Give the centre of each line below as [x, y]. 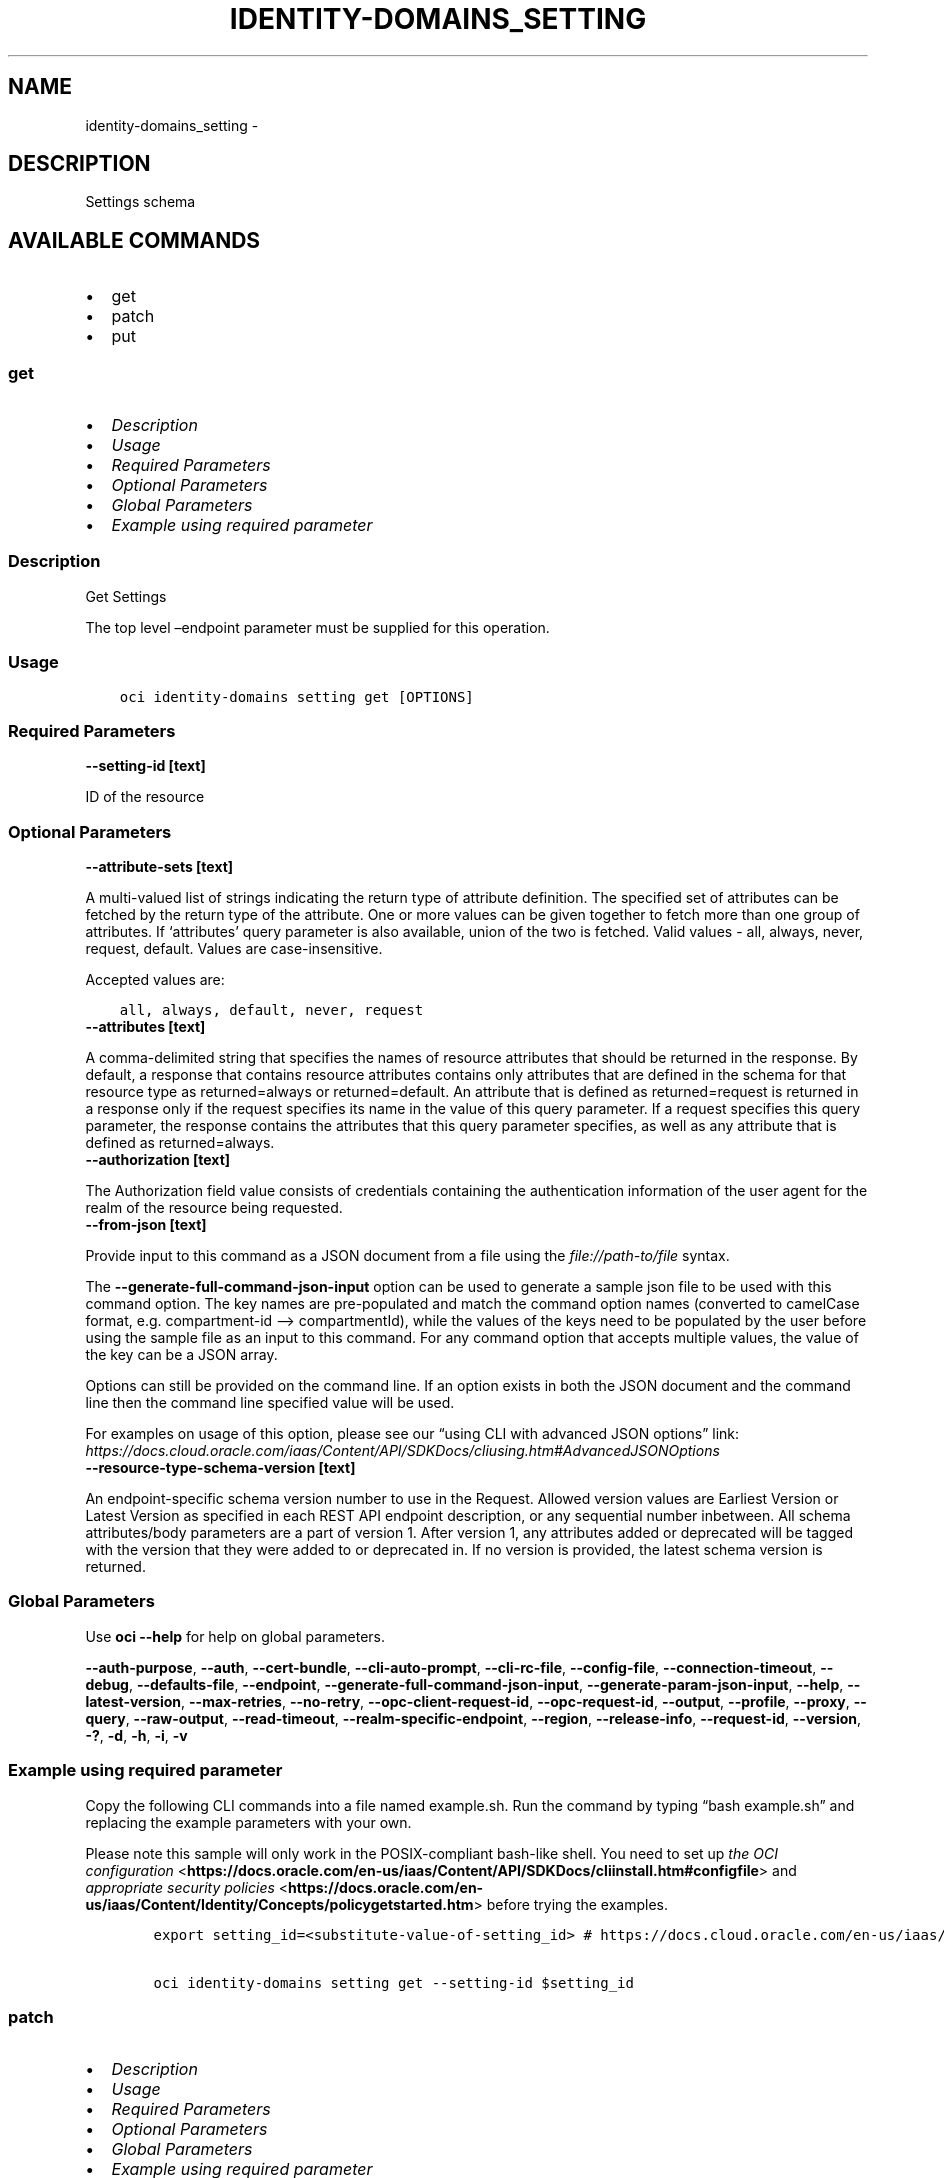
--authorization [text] [158, 1160]
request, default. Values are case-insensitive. [234, 949]
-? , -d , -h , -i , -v [136, 1735]
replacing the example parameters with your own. [248, 1822]
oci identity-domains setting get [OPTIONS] [296, 696]
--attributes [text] [145, 1027]
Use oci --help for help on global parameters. [235, 1636]
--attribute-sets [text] [159, 867]
